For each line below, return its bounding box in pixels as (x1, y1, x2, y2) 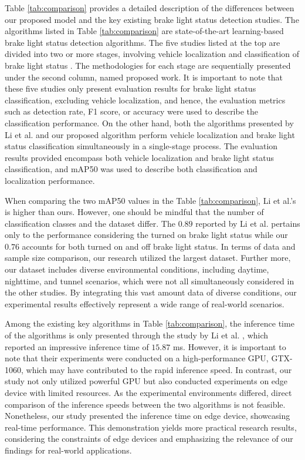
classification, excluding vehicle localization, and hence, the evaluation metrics (5, 93, 286, 106)
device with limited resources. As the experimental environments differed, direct (5, 387, 292, 398)
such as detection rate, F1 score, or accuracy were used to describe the (5, 105, 259, 117)
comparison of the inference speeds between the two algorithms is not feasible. (5, 398, 286, 410)
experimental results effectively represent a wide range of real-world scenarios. (5, 297, 284, 310)
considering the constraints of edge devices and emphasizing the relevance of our (5, 432, 293, 445)
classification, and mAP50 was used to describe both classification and (5, 163, 257, 175)
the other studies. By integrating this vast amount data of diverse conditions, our (5, 286, 297, 298)
